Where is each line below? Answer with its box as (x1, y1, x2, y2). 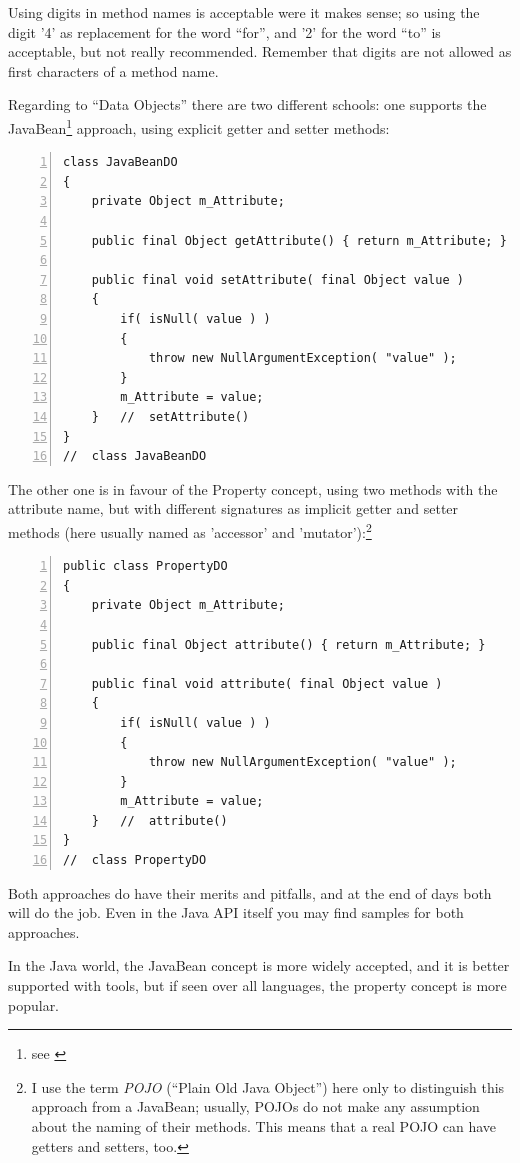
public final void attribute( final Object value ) (91, 676, 443, 691)
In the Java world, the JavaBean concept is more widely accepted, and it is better (8, 955, 510, 976)
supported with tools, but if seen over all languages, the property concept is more (8, 975, 507, 996)
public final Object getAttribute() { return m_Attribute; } (91, 233, 507, 248)
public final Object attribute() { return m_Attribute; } (91, 637, 486, 652)
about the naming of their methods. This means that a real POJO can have (31, 1116, 497, 1136)
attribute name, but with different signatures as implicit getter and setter (8, 498, 459, 519)
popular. (8, 994, 60, 1015)
